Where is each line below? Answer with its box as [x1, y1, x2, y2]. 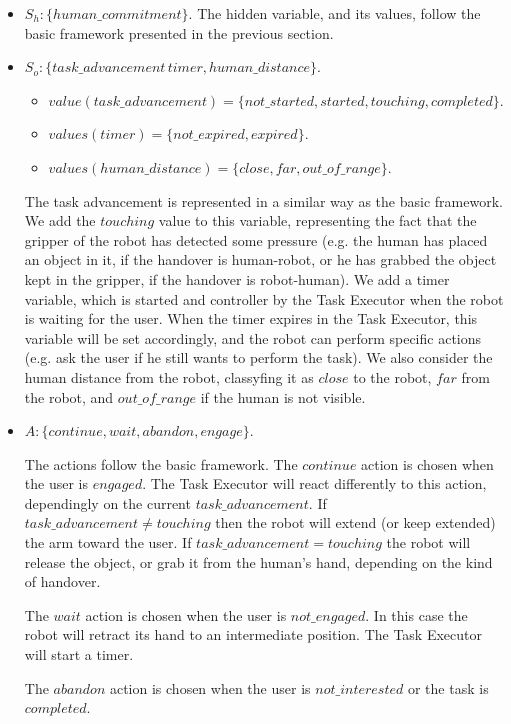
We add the [24, 210, 96, 231]
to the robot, [353, 366, 432, 387]
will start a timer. [24, 644, 134, 665]
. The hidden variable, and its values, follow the [188, 3, 481, 23]
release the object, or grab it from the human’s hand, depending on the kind [24, 551, 493, 572]
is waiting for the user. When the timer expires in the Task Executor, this [24, 308, 478, 329]
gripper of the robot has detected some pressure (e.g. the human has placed [24, 229, 488, 250]
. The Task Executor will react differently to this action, [142, 473, 487, 494]
